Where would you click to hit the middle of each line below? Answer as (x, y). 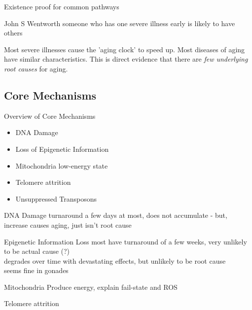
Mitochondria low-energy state (62, 165)
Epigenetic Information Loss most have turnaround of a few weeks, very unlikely (126, 241)
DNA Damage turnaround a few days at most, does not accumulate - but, (116, 215)
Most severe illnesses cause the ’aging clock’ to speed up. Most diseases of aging (125, 49)
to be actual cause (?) (37, 251)
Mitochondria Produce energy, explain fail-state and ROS (91, 287)
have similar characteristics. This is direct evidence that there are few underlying (126, 59)
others (13, 33)
